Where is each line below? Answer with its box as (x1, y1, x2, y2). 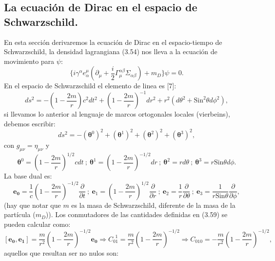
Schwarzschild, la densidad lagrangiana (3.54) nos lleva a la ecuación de (4, 46, 217, 57)
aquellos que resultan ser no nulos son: (4, 247, 118, 258)
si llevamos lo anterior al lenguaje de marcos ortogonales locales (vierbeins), (4, 109, 230, 119)
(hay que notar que (4, 200, 61, 210)
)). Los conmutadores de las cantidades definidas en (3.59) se (45, 209, 228, 220)
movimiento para (4, 56, 55, 66)
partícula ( (4, 209, 36, 220)
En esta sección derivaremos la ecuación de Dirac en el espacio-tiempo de (4, 37, 222, 47)
